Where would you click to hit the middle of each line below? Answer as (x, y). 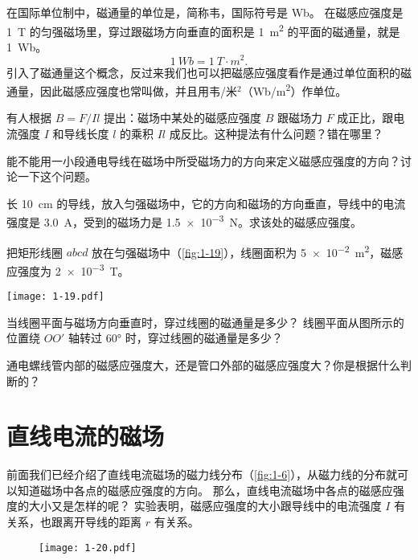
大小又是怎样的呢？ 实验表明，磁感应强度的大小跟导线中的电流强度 (205, 506)
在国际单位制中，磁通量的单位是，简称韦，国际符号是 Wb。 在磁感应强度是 (205, 12)
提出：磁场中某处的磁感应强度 (183, 118)
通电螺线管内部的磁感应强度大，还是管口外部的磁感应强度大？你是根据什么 (203, 364)
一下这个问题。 (57, 176)
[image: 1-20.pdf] (88, 548)
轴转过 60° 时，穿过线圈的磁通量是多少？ (176, 338)
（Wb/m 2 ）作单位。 (294, 90)
